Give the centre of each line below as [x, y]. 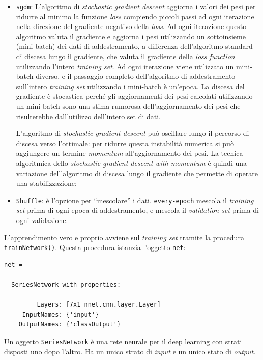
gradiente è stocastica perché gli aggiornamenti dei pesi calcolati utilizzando [134, 96]
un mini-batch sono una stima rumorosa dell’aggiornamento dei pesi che [128, 106]
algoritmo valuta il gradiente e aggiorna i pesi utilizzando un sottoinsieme [131, 36]
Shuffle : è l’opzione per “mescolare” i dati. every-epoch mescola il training [135, 200]
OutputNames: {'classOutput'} [70, 325]
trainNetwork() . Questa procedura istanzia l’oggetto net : [95, 247]
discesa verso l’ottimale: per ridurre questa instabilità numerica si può [125, 143]
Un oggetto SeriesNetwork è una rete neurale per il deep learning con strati [123, 341]
